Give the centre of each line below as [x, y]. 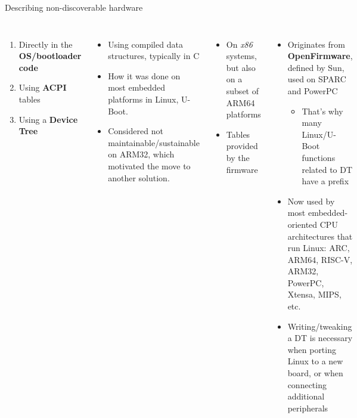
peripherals [308, 408]
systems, [241, 56]
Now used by [311, 201]
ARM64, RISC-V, [320, 259]
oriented [302, 224]
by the [238, 157]
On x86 [239, 44]
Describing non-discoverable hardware [74, 7]
